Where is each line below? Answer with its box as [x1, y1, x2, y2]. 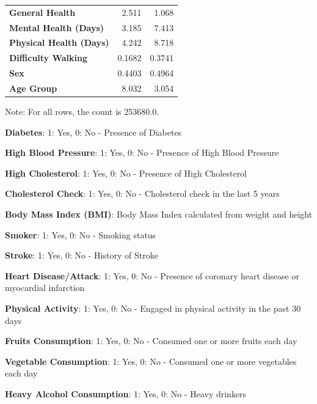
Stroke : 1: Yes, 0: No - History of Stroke [5, 249, 158, 262]
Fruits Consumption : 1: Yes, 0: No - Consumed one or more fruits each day [5, 334, 297, 347]
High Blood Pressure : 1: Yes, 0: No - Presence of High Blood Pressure [5, 146, 279, 159]
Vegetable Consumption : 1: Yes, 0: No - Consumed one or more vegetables [5, 354, 297, 367]
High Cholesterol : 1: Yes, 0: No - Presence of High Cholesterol [5, 166, 247, 179]
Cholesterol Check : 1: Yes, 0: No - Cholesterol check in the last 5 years [5, 187, 280, 200]
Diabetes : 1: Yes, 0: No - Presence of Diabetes [5, 125, 182, 138]
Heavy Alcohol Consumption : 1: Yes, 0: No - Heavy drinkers [5, 387, 247, 400]
